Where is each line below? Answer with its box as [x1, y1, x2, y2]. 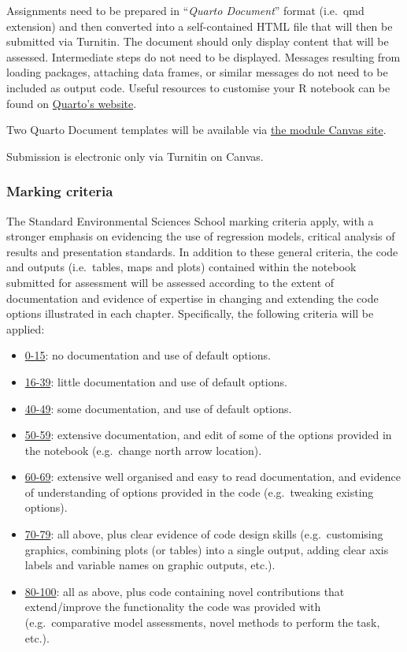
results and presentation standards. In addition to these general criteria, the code [6, 243, 398, 259]
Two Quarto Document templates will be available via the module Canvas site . [6, 121, 387, 138]
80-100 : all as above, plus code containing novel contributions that [24, 583, 345, 599]
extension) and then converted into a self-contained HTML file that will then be [6, 17, 393, 34]
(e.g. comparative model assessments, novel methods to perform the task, [24, 614, 380, 631]
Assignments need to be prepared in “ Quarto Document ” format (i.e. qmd [6, 2, 364, 18]
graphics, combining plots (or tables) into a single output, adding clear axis [24, 541, 389, 557]
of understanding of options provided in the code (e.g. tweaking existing [24, 483, 374, 500]
